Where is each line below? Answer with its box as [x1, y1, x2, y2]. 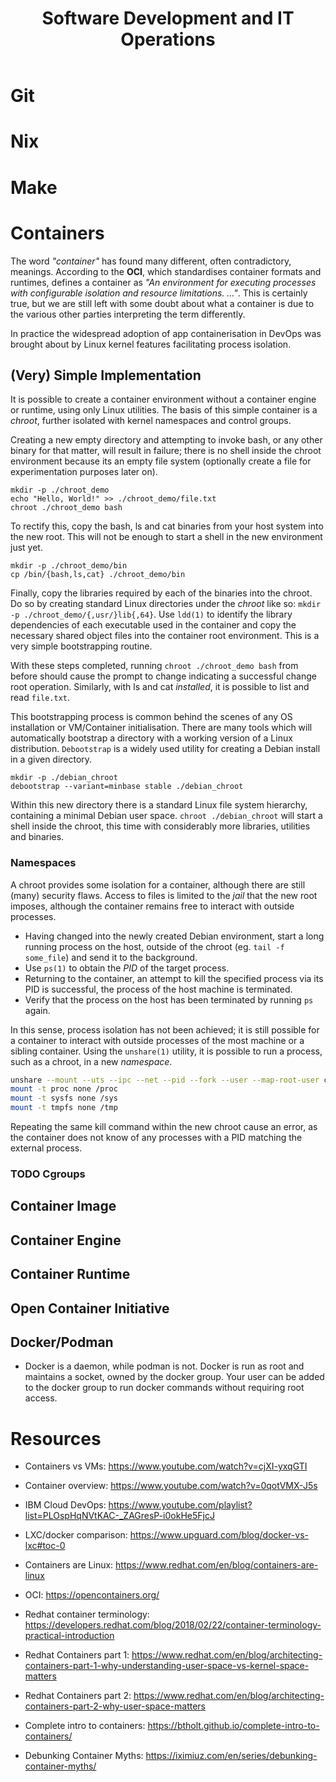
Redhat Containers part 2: [24, 1690, 132, 1702]
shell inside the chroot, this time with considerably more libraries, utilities [10, 820, 311, 832]
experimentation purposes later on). [10, 466, 158, 478]
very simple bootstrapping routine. [10, 640, 153, 652]
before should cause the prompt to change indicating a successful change [10, 670, 317, 682]
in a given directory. [10, 753, 93, 766]
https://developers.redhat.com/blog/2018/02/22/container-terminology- [24, 1619, 322, 1631]
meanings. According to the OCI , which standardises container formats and [10, 265, 322, 277]
